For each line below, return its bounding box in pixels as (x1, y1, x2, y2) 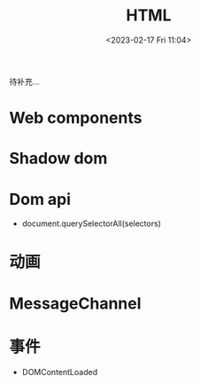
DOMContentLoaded (21, 366, 98, 377)
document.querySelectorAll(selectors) (21, 218, 162, 229)
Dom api (9, 189, 72, 209)
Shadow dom (9, 148, 108, 168)
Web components (9, 108, 142, 129)
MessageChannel (9, 294, 142, 313)
